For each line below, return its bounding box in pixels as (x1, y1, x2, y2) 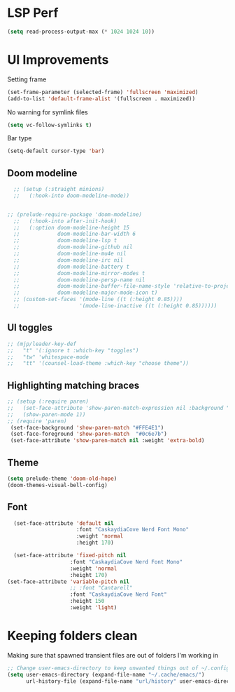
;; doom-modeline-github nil (13, 244, 133, 251)
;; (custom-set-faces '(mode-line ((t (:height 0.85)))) (13, 296, 183, 303)
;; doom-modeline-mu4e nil (13, 251, 127, 258)
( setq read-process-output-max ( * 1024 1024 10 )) (7, 28, 155, 35)
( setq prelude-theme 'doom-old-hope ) (7, 475, 117, 482)
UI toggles (7, 321, 53, 334)
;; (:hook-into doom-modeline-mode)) (13, 192, 130, 199)
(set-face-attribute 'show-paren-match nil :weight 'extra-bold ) (10, 437, 205, 444)
